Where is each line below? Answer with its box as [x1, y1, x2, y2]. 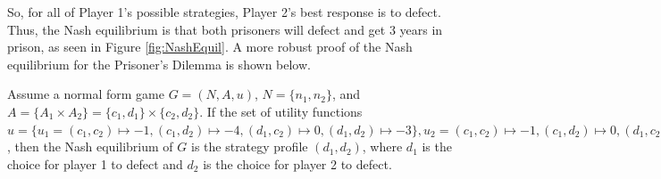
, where [362, 137, 403, 156]
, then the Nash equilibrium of [7, 137, 173, 156]
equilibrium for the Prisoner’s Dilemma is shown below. [7, 54, 311, 73]
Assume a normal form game [7, 85, 164, 103]
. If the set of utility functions [199, 102, 363, 120]
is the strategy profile [190, 137, 308, 156]
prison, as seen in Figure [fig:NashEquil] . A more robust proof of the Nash [7, 37, 413, 56]
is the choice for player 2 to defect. [203, 154, 392, 173]
